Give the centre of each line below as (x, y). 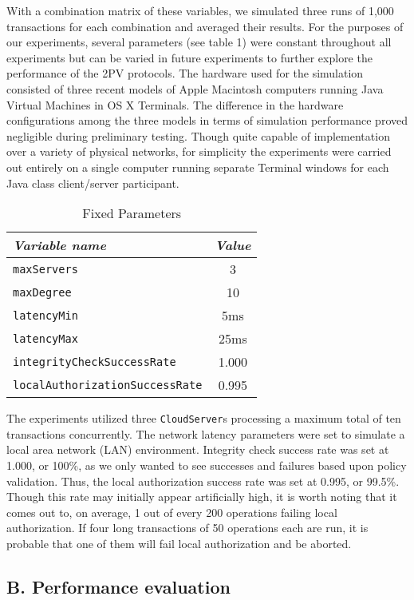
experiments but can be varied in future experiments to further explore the (189, 57)
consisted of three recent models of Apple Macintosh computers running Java (195, 88)
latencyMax (45, 338)
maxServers (45, 269)
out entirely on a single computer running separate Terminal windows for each (198, 167)
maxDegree (42, 292)
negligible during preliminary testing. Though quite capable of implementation (198, 135)
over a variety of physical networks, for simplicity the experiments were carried (199, 151)
